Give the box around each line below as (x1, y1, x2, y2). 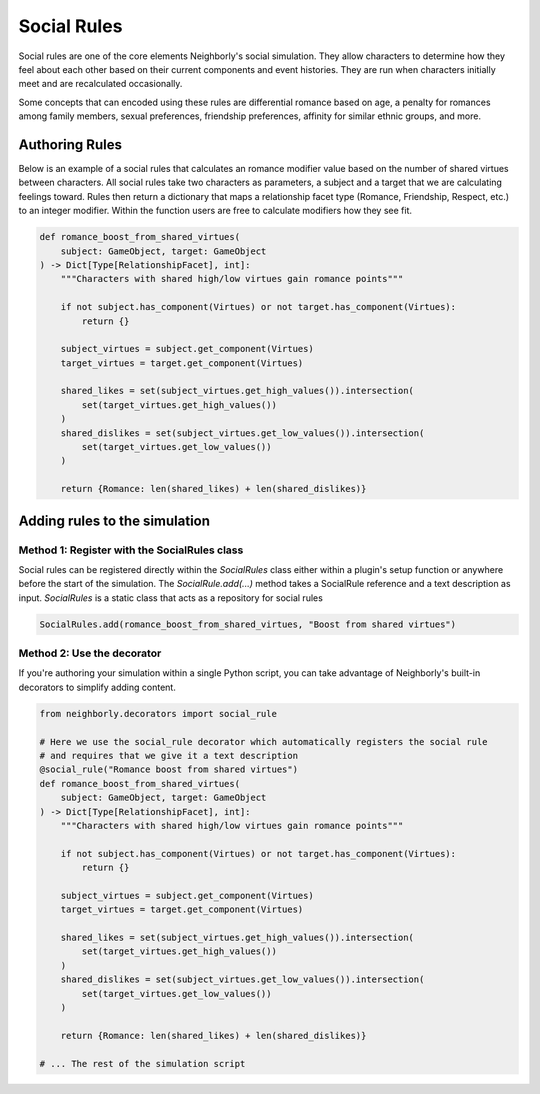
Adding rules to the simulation (18, 512, 210, 529)
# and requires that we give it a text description (39, 750, 299, 761)
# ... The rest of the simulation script (39, 1058, 246, 1069)
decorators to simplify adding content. (18, 681, 177, 693)
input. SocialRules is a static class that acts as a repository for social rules (18, 591, 324, 604)
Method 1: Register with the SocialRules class (18, 543, 244, 557)
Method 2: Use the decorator (18, 646, 162, 660)
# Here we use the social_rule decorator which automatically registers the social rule (39, 736, 489, 747)
